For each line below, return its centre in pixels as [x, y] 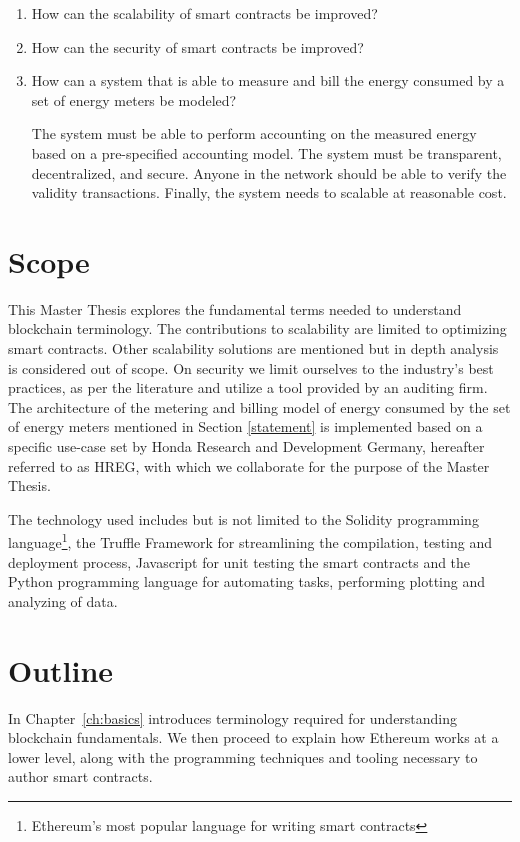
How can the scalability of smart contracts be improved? [204, 13]
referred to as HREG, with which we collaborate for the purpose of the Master [249, 465]
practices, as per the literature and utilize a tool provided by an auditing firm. [248, 387]
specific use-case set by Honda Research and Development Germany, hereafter [246, 446]
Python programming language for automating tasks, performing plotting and [247, 581]
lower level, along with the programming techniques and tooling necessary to [243, 756]
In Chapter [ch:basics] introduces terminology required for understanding [233, 717]
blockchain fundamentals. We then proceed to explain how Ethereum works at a [253, 737]
